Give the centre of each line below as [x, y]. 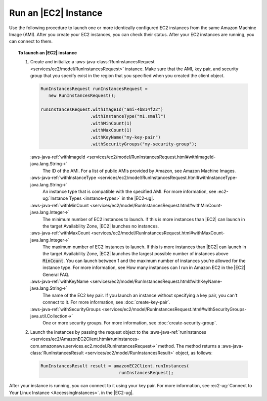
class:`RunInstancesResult [57, 353]
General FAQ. [56, 274]
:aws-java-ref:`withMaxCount [60, 233]
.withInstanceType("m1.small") [128, 116]
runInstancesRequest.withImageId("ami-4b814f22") [102, 110]
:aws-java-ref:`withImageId [58, 157]
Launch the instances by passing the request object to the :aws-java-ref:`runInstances [118, 332]
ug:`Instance [55, 198]
